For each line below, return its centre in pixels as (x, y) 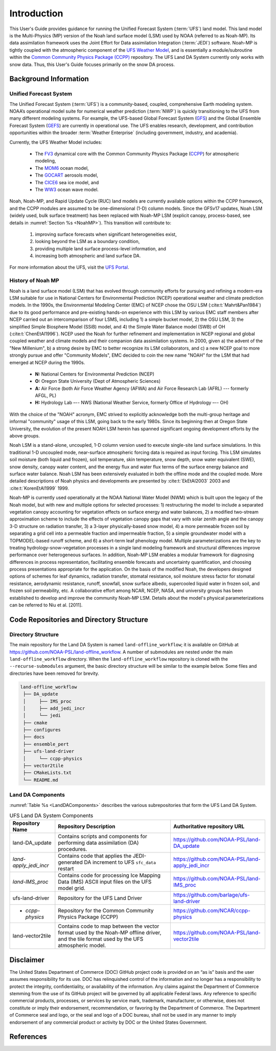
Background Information (49, 79)
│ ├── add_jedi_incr (54, 708)
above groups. (25, 436)
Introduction (36, 13)
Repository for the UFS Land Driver (100, 898)
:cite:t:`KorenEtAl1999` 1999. (39, 488)
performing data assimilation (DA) (98, 843)
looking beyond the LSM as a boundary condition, (87, 242)
